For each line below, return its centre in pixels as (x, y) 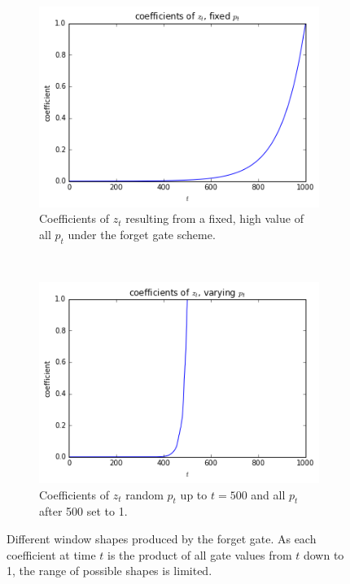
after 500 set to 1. (83, 511)
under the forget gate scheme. (142, 234)
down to (324, 554)
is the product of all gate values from (200, 554)
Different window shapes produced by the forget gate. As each (162, 538)
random (144, 494)
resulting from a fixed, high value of (214, 218)
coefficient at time (51, 554)
